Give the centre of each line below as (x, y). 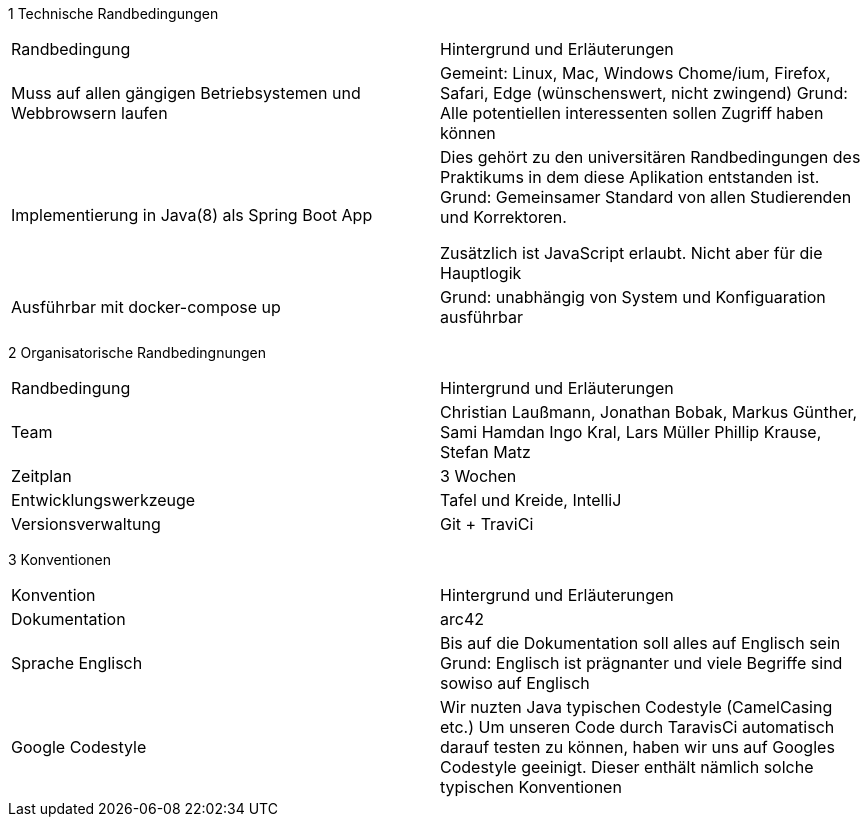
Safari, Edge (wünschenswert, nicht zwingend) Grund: (644, 93)
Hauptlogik (481, 273)
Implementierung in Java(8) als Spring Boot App (192, 215)
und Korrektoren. (503, 217)
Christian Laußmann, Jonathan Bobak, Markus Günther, (649, 412)
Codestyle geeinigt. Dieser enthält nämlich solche (627, 767)
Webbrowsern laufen (89, 113)
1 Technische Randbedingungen (113, 13)
